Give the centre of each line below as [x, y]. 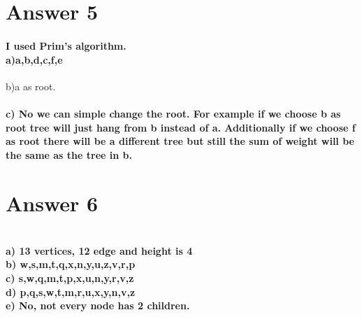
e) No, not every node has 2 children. [98, 305]
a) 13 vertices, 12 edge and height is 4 [99, 250]
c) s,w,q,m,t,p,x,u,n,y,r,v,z [70, 278]
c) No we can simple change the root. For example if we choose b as [173, 113]
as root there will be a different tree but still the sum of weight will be [180, 141]
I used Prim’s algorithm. [66, 45]
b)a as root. [31, 86]
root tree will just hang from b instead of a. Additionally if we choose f [181, 127]
